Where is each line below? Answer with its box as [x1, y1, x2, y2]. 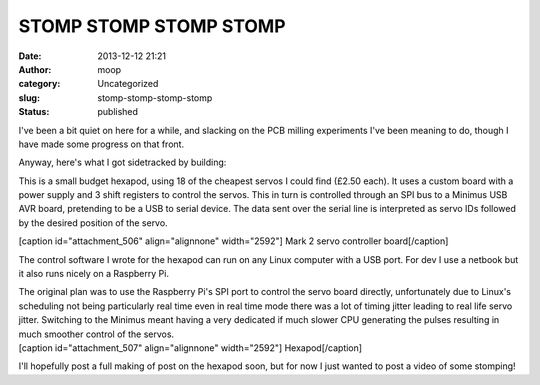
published [97, 106, 139, 118]
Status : [18, 106, 50, 118]
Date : [18, 50, 42, 62]
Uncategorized [97, 78, 159, 90]
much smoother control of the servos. [18, 328, 175, 340]
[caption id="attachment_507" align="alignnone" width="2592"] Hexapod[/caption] [18, 341, 363, 354]
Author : [18, 63, 52, 75]
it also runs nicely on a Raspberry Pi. [18, 268, 170, 280]
